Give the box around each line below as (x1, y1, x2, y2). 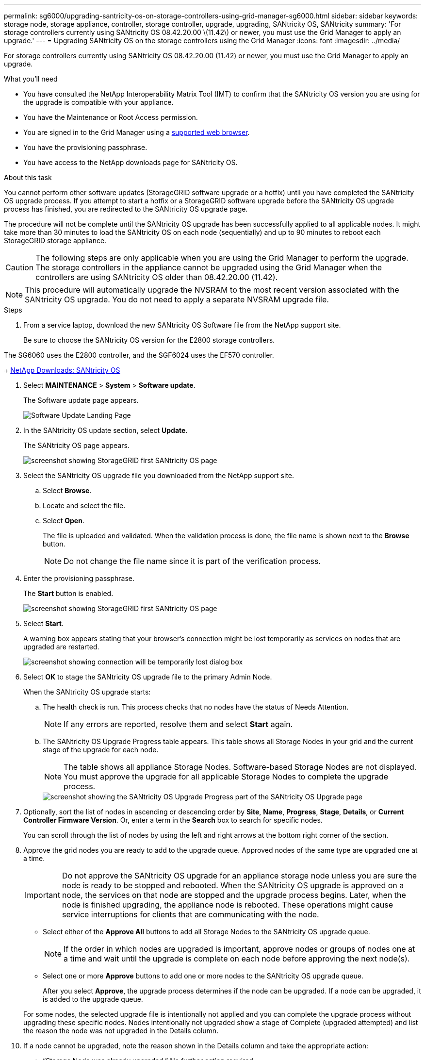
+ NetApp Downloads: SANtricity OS (4, 366, 120, 374)
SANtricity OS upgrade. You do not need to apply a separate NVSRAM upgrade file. (25, 295, 329, 304)
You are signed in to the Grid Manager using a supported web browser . (23, 128, 250, 136)
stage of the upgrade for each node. (43, 745, 159, 754)
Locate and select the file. (43, 501, 126, 510)
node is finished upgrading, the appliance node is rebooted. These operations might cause (62, 900, 393, 910)
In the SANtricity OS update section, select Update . (23, 426, 188, 434)
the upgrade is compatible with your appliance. (23, 98, 174, 106)
